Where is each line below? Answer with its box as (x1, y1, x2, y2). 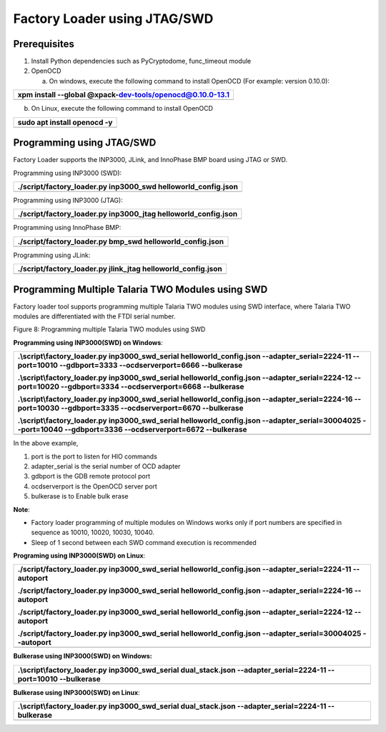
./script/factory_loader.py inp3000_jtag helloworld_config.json (17, 209, 238, 219)
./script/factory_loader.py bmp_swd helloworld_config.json (17, 236, 224, 246)
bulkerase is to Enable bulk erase (31, 492, 129, 501)
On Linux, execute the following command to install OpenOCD (31, 104, 214, 113)
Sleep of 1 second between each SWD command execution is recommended (31, 538, 257, 546)
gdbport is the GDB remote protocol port (31, 472, 151, 481)
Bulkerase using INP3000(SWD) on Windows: (13, 652, 153, 661)
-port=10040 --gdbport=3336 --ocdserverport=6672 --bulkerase (17, 425, 247, 435)
